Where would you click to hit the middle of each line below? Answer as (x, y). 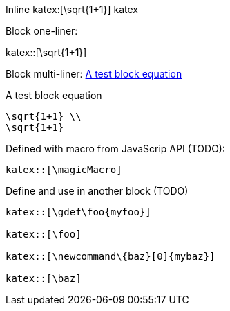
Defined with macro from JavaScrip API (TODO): (116, 149)
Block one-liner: (42, 31)
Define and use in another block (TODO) (97, 191)
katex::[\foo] (44, 234)
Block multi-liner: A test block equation (94, 74)
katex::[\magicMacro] (64, 170)
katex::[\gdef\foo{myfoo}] (78, 212)
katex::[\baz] (44, 278)
